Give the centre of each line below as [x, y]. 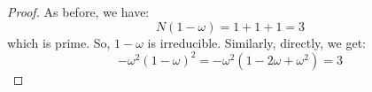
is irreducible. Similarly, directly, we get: [256, 42]
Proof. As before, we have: [78, 11]
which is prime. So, [59, 42]
